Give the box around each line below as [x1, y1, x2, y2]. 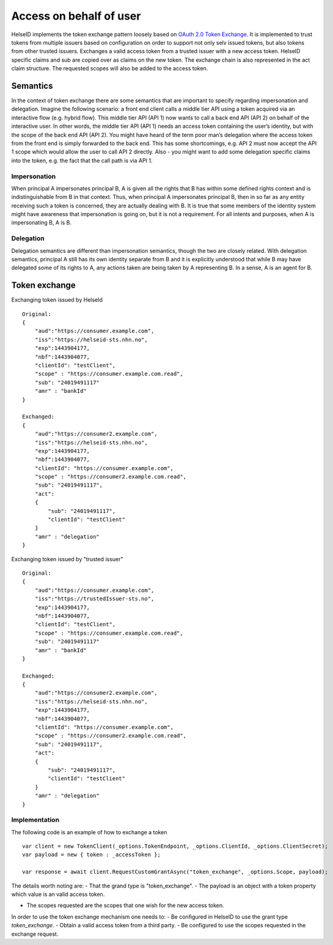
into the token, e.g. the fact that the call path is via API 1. [11, 157, 153, 164]
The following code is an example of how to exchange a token [11, 828, 167, 835]
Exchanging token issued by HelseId [11, 296, 103, 304]
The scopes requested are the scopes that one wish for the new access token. [26, 902, 224, 909]
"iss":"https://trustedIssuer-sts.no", [34, 596, 155, 602]
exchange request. [11, 930, 59, 938]
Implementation [11, 816, 60, 824]
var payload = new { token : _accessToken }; [22, 851, 161, 858]
